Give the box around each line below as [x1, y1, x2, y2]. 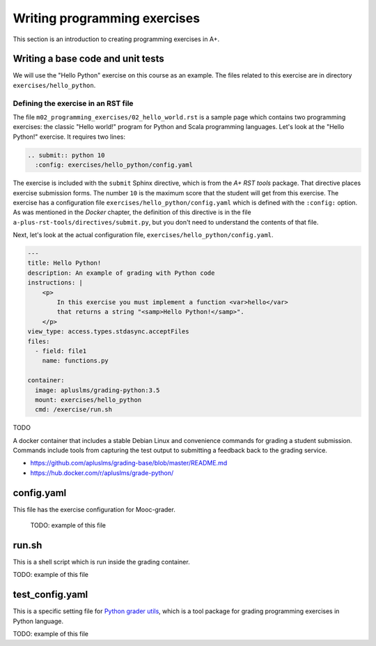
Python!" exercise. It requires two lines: [13, 133, 125, 141]
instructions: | [27, 279, 84, 287]
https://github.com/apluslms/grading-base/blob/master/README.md [30, 459, 228, 467]
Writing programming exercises [13, 10, 201, 26]
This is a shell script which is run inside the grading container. [13, 558, 191, 566]
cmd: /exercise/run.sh [35, 405, 113, 414]
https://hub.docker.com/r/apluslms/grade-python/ [30, 468, 174, 477]
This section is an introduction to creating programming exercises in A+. [13, 35, 219, 43]
